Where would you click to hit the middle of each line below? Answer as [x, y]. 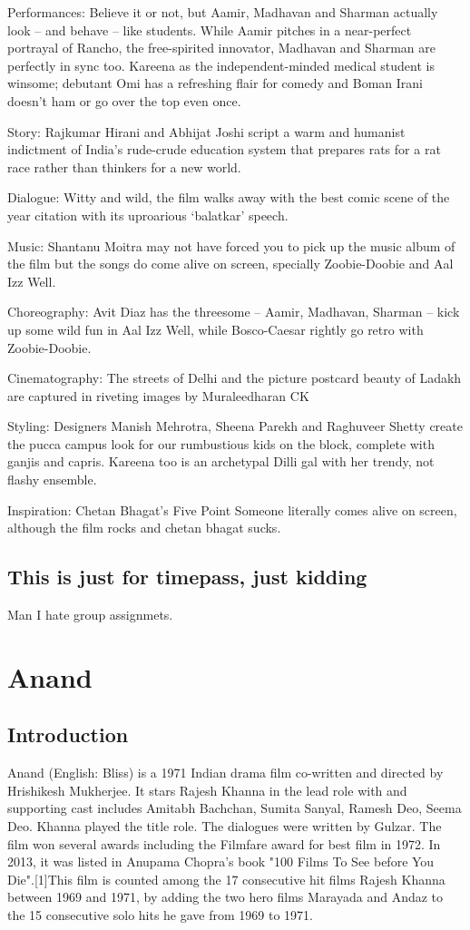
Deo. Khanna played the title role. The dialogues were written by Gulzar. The [225, 826]
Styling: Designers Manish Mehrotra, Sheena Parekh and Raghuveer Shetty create [235, 426]
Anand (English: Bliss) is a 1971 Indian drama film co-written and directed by [225, 773]
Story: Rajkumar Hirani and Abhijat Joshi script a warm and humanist [206, 131]
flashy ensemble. [52, 480]
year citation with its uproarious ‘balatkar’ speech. [148, 215]
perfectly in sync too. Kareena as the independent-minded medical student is [221, 65]
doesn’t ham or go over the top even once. [124, 100]
